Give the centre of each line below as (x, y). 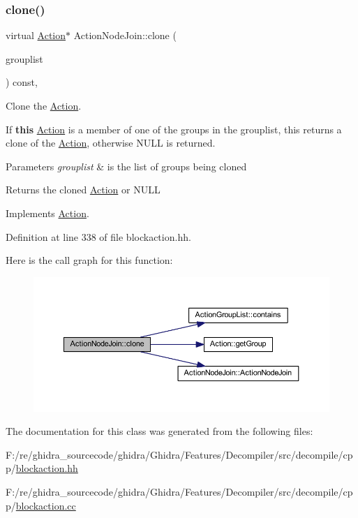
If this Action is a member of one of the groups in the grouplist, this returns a (174, 129)
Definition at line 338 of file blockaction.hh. (98, 236)
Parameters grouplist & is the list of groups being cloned (126, 166)
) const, (22, 82)
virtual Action (36, 35)
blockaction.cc (46, 505)
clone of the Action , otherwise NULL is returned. (111, 143)
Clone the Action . (44, 105)
